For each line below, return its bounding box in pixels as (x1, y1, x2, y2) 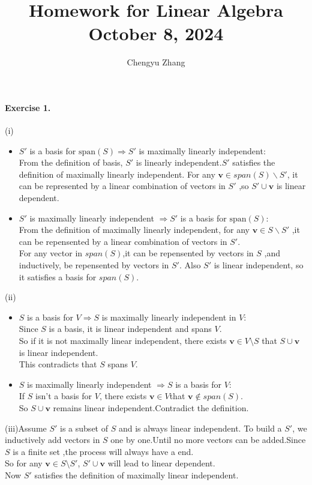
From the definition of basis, (19, 156, 123, 169)
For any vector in (19, 247, 83, 259)
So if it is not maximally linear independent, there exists (19, 334, 227, 347)
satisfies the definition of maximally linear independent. (34, 468, 239, 481)
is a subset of (60, 421, 108, 434)
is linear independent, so (214, 259, 304, 271)
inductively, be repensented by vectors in (19, 259, 169, 271)
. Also (179, 259, 201, 271)
